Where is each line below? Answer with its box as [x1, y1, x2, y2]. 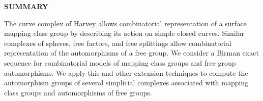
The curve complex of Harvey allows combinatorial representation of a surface [4, 18, 247, 28]
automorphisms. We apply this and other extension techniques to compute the [4, 67, 248, 78]
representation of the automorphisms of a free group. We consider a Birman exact [4, 47, 259, 58]
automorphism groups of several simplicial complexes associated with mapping [4, 77, 249, 88]
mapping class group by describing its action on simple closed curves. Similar [4, 28, 245, 38]
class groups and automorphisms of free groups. [4, 87, 152, 97]
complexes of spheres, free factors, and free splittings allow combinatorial [4, 37, 231, 48]
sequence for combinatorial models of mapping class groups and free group [4, 57, 236, 68]
